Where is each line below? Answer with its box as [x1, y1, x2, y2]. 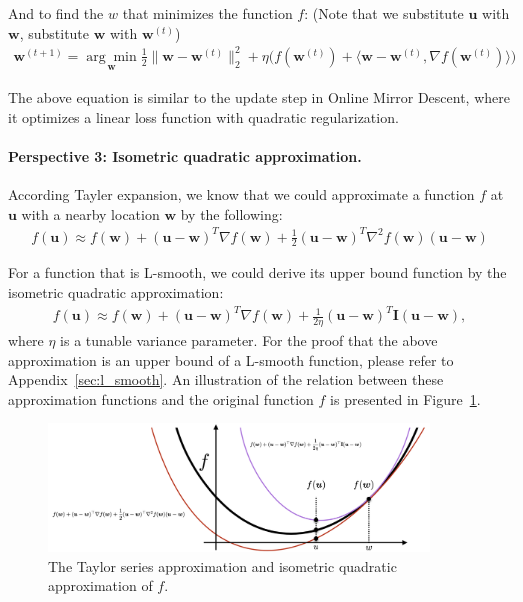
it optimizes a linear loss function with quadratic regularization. [8, 106, 399, 127]
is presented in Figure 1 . [330, 388, 481, 409]
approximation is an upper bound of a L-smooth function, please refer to [8, 349, 454, 370]
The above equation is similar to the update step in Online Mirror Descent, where [8, 86, 510, 107]
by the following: [180, 203, 283, 224]
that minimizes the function [122, 3, 293, 23]
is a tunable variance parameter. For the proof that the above [60, 330, 438, 351]
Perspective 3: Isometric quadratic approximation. [8, 145, 362, 166]
